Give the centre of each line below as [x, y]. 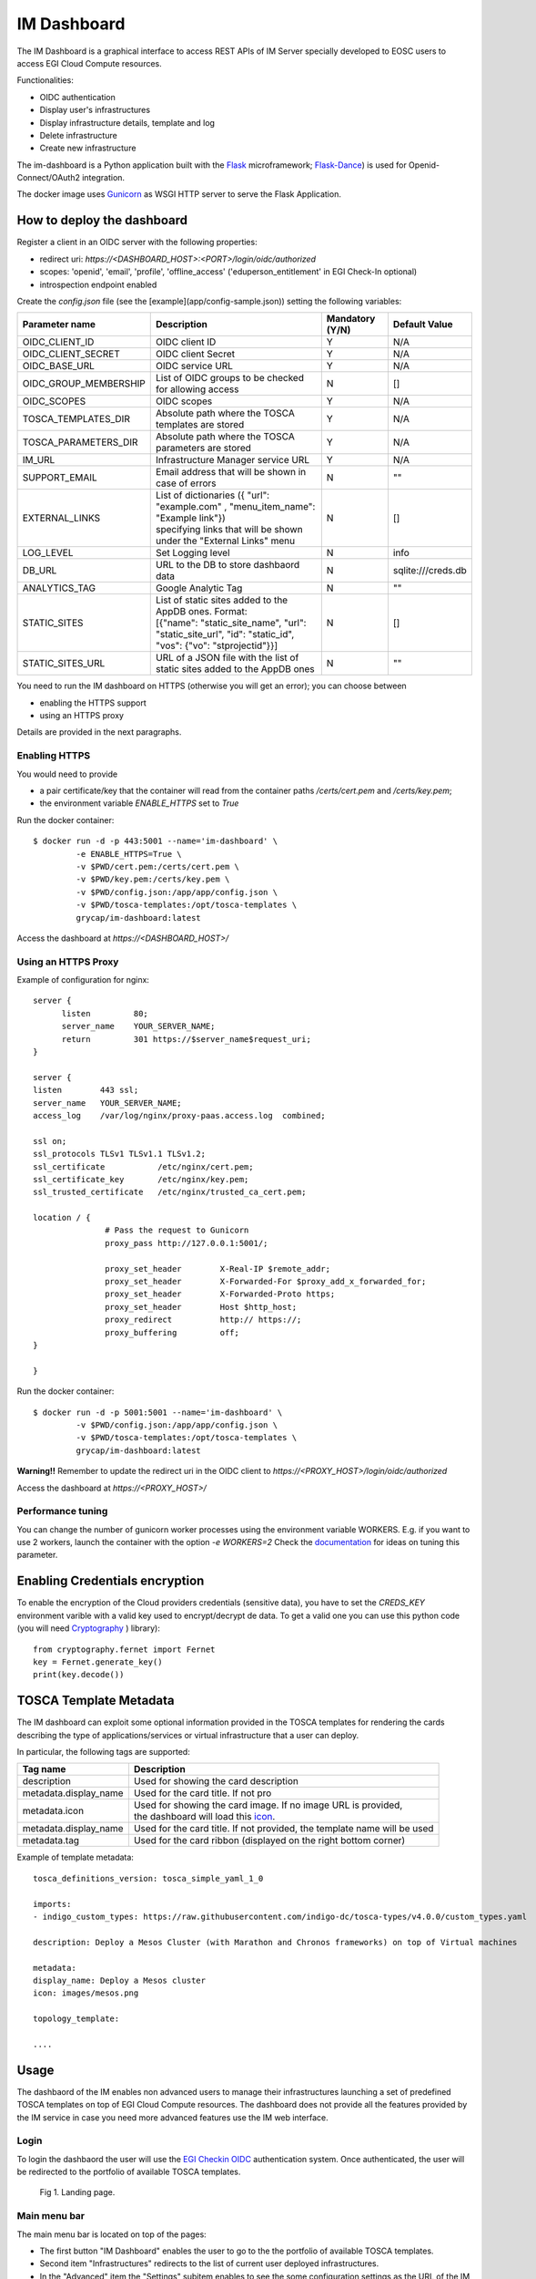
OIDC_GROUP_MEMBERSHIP [84, 384]
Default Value [423, 325]
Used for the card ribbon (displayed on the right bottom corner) [269, 1841]
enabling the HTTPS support [93, 703]
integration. [104, 178]
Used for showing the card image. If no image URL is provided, [268, 1805]
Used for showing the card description [216, 1781]
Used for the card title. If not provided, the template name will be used [283, 1829]
